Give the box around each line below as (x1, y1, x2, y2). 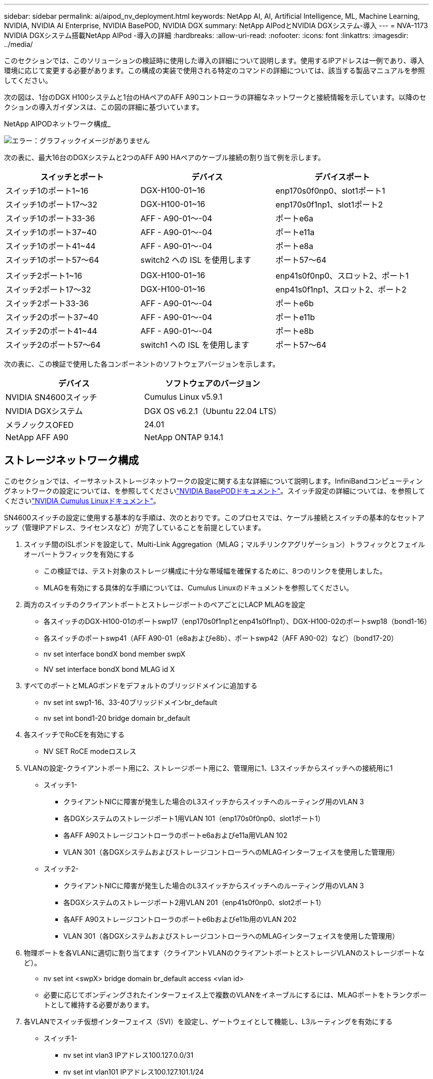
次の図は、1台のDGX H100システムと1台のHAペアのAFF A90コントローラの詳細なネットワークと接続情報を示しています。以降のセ (4, 93, 427, 101)
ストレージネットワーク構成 (4, 454, 139, 467)
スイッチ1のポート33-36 (5, 213, 95, 223)
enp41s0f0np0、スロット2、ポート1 (275, 271, 409, 281)
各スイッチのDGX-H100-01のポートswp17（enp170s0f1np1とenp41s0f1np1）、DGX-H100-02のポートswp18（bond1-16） (43, 617, 432, 625)
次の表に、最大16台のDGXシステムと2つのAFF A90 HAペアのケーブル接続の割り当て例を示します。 (4, 153, 325, 162)
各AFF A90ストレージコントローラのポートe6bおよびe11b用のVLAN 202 (63, 914, 297, 923)
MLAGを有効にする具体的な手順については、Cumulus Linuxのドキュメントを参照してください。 (43, 583, 353, 592)
